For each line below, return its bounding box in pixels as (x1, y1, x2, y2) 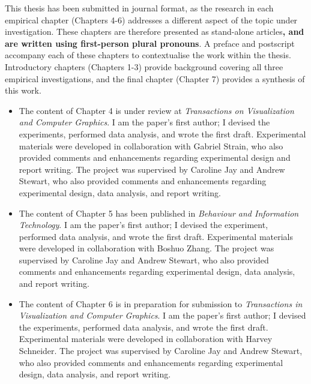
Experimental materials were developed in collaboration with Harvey (19, 332, 273, 345)
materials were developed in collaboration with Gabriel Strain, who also (19, 139, 283, 152)
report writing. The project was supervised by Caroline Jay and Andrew (19, 163, 285, 175)
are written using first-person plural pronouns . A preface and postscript (5, 37, 295, 49)
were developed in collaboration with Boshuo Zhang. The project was (19, 242, 274, 254)
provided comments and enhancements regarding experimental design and (19, 151, 291, 164)
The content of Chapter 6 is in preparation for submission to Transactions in (19, 297, 303, 310)
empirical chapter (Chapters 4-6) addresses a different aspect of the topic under (5, 13, 298, 26)
